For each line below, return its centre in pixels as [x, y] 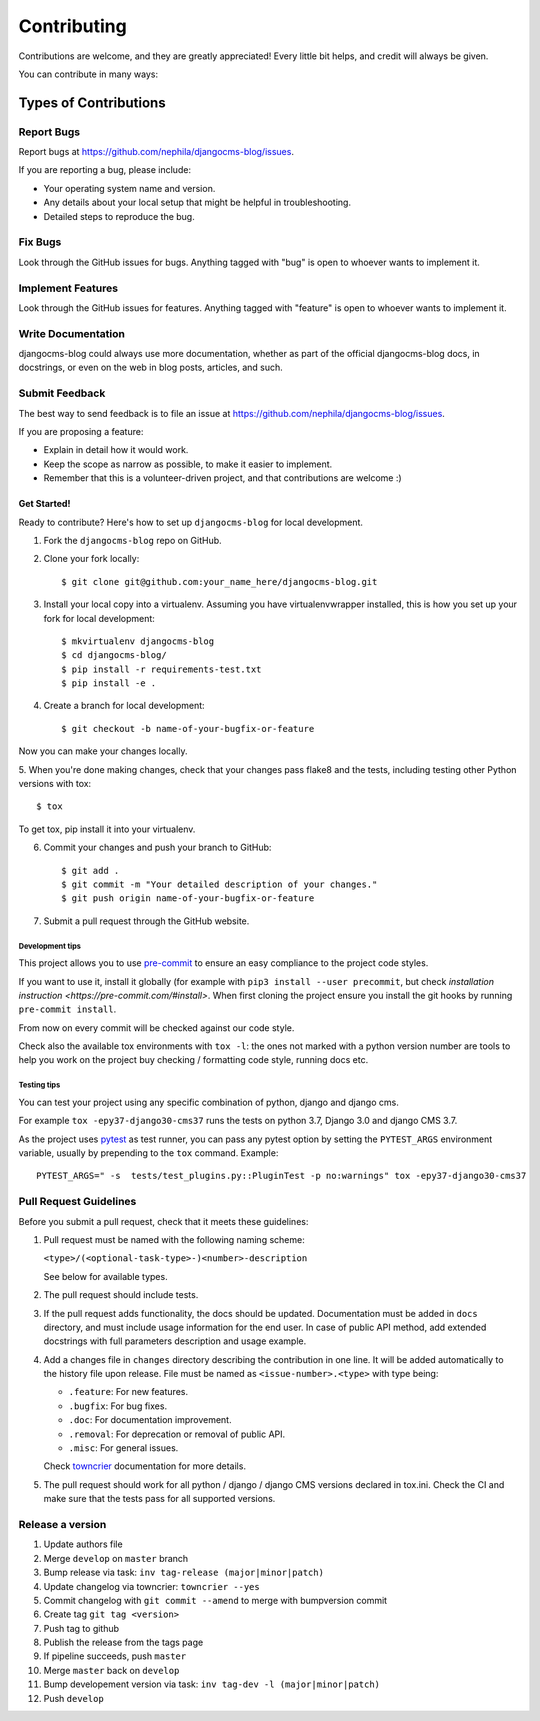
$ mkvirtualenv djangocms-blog [138, 641]
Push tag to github [81, 1628]
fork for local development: [99, 618]
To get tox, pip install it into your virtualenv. [107, 829]
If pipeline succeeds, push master [115, 1656]
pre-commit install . [67, 1009]
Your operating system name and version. [129, 188]
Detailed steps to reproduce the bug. [119, 216]
